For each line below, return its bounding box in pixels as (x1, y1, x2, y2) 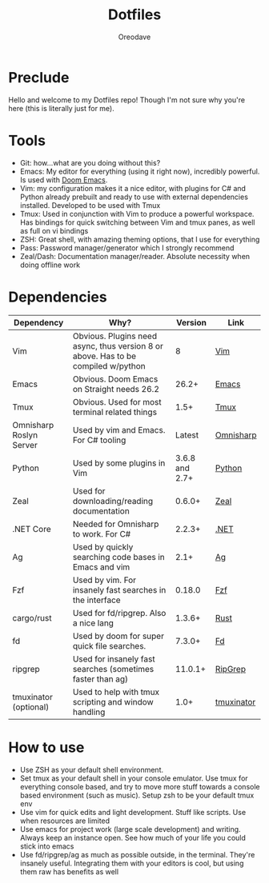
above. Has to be (72, 350, 137, 362)
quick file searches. (72, 640, 147, 651)
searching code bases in (72, 551, 166, 562)
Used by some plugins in (72, 457, 166, 469)
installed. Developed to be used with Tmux (19, 200, 161, 210)
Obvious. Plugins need (72, 330, 158, 342)
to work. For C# (72, 528, 131, 539)
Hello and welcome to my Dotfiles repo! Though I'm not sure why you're (8, 94, 246, 105)
